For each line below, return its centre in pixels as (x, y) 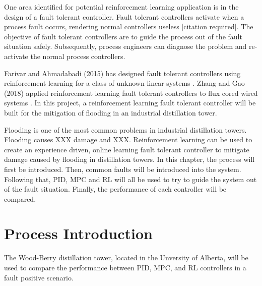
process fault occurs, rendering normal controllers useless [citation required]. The (129, 26)
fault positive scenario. (39, 277)
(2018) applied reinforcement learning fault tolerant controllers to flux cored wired (131, 93)
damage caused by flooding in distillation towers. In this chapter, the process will (129, 159)
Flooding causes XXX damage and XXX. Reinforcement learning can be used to (128, 139)
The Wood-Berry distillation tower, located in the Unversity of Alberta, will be (126, 258)
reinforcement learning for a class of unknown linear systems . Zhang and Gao (124, 83)
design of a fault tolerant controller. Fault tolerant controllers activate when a (124, 16)
